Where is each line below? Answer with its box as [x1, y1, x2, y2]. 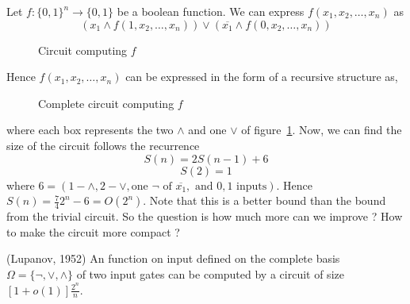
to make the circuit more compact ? [6, 223, 180, 240]
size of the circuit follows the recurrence [6, 137, 200, 153]
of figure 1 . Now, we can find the [241, 121, 402, 138]
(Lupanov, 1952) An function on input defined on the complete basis [6, 250, 340, 267]
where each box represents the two [6, 121, 174, 138]
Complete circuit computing [38, 94, 174, 111]
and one [188, 121, 227, 138]
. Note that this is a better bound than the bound [143, 192, 386, 209]
